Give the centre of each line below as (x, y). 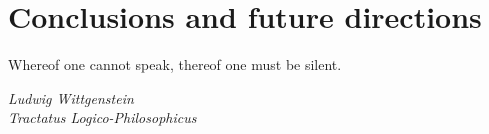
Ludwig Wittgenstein (71, 97)
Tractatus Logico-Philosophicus (102, 117)
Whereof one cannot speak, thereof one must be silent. (175, 64)
